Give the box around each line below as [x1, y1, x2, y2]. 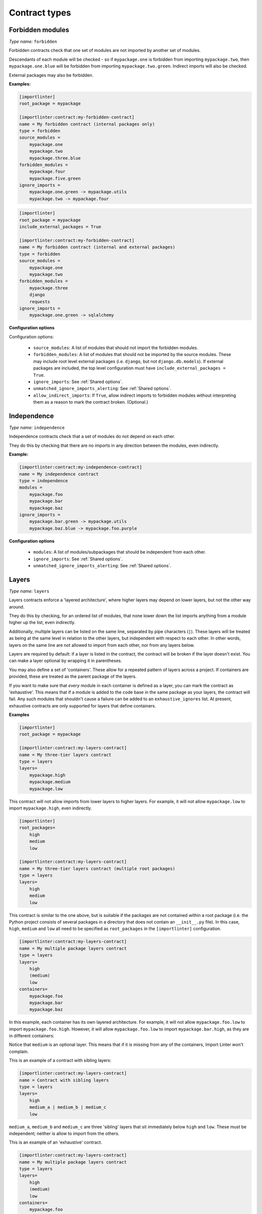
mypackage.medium [29, 779, 71, 785]
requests [29, 299, 50, 304]
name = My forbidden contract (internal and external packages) [19, 244, 176, 250]
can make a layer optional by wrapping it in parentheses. [9, 658, 122, 664]
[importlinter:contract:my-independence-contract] [19, 464, 143, 470]
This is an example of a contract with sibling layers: [9, 1058, 112, 1063]
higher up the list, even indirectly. [9, 620, 76, 625]
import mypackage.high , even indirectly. [9, 805, 92, 811]
